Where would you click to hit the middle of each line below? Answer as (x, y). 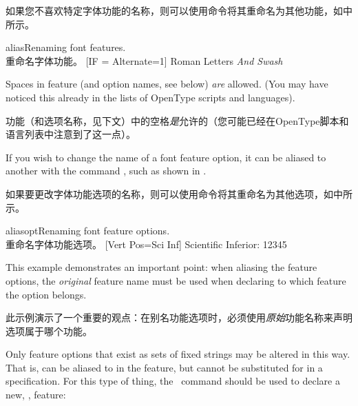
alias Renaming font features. (66, 47)
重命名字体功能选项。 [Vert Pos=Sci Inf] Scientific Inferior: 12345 (146, 244)
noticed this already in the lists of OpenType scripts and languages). (150, 97)
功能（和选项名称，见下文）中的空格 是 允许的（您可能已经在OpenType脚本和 (177, 120)
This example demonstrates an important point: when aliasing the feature (161, 267)
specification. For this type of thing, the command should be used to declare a (173, 381)
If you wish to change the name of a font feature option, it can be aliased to (166, 157)
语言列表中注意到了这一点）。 (71, 134)
